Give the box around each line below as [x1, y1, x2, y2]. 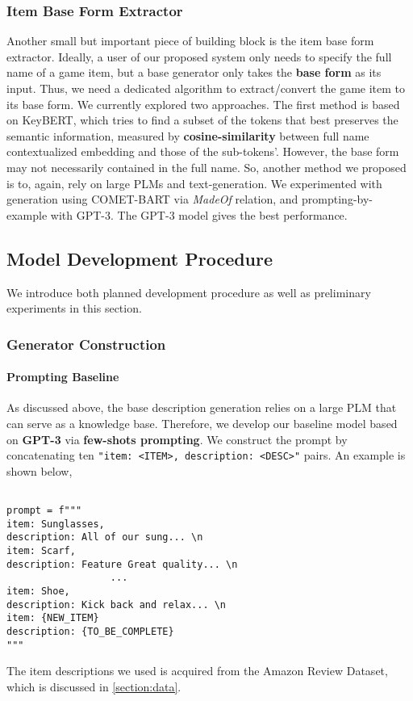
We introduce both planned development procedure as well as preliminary [6, 283, 371, 300]
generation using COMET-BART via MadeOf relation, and [6, 191, 298, 208]
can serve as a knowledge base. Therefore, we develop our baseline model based [6, 414, 398, 431]
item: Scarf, [6, 545, 76, 557]
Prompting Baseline [6, 368, 119, 385]
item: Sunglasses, [6, 518, 105, 530]
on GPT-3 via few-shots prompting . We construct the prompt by [6, 430, 348, 447]
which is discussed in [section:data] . [6, 678, 181, 695]
